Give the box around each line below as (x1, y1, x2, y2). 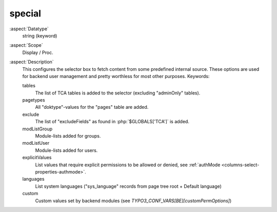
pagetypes (22, 97, 46, 103)
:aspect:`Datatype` (9, 26, 49, 32)
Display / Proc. (22, 49, 53, 55)
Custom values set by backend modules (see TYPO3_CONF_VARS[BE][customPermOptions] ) (35, 198, 232, 204)
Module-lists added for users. (35, 147, 98, 153)
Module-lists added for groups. (35, 133, 101, 139)
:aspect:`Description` (9, 59, 54, 65)
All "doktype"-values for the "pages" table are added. (35, 104, 149, 110)
